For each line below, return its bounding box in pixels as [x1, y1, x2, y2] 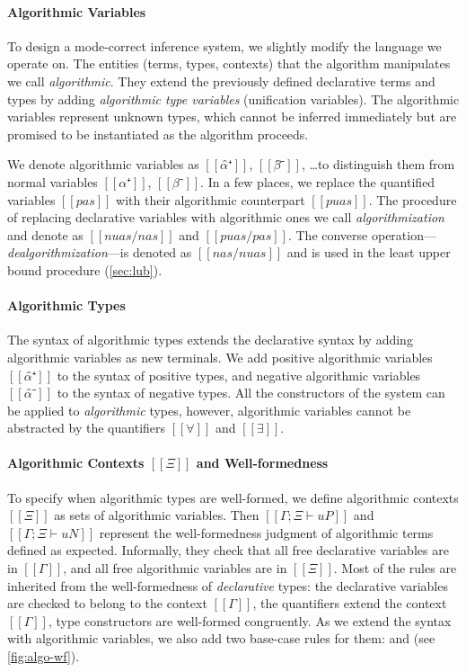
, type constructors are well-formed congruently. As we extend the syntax [48, 611, 452, 630]
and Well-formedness [196, 453, 329, 472]
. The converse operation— [287, 225, 436, 244]
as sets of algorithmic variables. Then [54, 506, 259, 524]
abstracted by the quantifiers [7, 418, 166, 437]
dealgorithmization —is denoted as [7, 243, 192, 262]
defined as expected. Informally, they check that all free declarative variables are [7, 541, 449, 560]
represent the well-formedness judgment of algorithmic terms [99, 523, 434, 542]
